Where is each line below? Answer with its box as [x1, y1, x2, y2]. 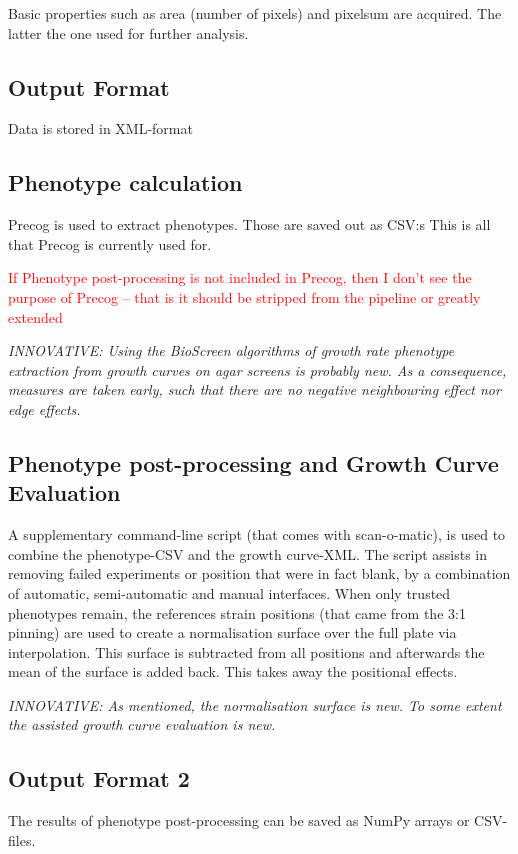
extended [8, 306, 63, 327]
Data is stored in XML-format [8, 118, 193, 139]
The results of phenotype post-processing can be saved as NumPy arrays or [8, 810, 470, 831]
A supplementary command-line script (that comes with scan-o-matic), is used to [8, 524, 506, 545]
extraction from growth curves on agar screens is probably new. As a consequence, [8, 359, 507, 380]
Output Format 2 [8, 763, 190, 794]
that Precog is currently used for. [8, 233, 212, 254]
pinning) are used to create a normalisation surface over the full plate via [8, 622, 457, 643]
